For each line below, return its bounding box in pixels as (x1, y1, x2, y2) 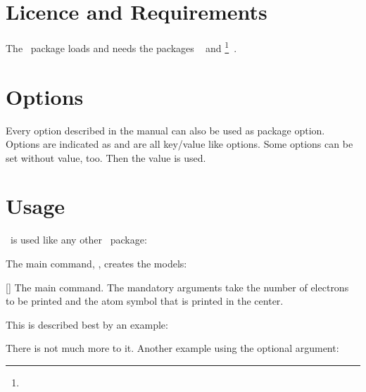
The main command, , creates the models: (6, 256, 187, 270)
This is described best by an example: (6, 317, 168, 331)
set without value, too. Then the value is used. (6, 150, 206, 165)
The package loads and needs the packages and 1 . (6, 39, 237, 55)
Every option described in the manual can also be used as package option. (6, 122, 325, 137)
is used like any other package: (10, 232, 147, 247)
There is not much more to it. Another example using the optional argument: (6, 341, 339, 355)
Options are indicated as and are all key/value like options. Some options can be (6, 137, 353, 151)
